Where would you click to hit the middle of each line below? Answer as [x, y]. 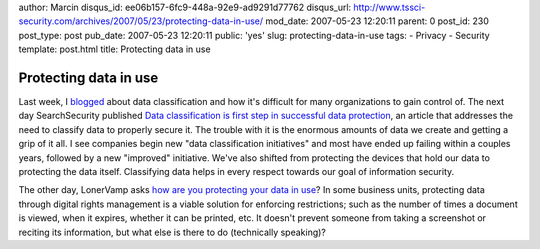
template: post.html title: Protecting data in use [114, 49]
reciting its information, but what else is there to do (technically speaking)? [172, 232]
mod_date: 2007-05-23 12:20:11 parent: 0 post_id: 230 [377, 21]
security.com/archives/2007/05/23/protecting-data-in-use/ [141, 21]
